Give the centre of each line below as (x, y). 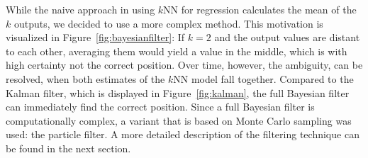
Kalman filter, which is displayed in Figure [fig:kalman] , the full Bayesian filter (178, 92)
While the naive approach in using (80, 9)
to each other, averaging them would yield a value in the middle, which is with (177, 51)
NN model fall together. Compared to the (263, 78)
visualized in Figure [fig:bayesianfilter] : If (95, 37)
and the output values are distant (287, 37)
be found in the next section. (68, 148)
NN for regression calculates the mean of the (260, 9)
